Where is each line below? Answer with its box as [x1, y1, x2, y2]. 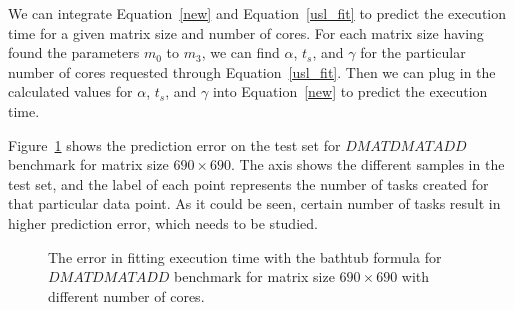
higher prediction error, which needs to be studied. [8, 212, 318, 233]
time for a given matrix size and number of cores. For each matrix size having [8, 22, 484, 43]
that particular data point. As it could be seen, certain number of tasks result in [8, 193, 501, 214]
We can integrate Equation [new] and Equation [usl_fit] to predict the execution [8, 3, 507, 23]
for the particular [360, 42, 466, 63]
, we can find [201, 42, 280, 63]
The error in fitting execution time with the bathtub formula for [48, 246, 442, 267]
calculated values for [8, 81, 133, 102]
